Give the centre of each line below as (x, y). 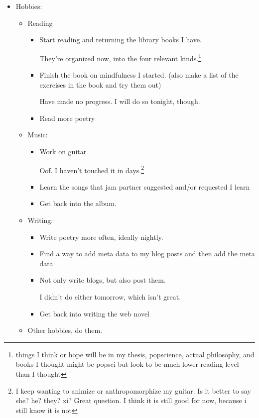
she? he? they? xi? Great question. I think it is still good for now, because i (131, 400)
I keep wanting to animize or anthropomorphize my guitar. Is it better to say (133, 390)
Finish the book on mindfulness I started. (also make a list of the (139, 75)
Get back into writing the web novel (95, 313)
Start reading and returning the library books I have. (121, 40)
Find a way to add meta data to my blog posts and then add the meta (147, 254)
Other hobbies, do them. (65, 330)
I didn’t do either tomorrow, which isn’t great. (110, 297)
